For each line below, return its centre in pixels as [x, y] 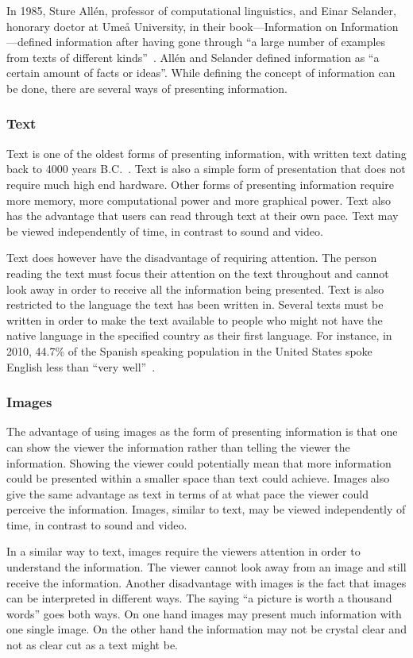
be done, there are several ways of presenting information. [147, 88]
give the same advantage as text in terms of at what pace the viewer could [188, 493]
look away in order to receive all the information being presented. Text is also [195, 289]
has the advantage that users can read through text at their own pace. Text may [203, 215]
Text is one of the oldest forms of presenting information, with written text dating [206, 153]
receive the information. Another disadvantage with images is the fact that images [206, 582]
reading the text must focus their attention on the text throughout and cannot [198, 273]
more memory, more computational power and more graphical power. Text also [199, 200]
